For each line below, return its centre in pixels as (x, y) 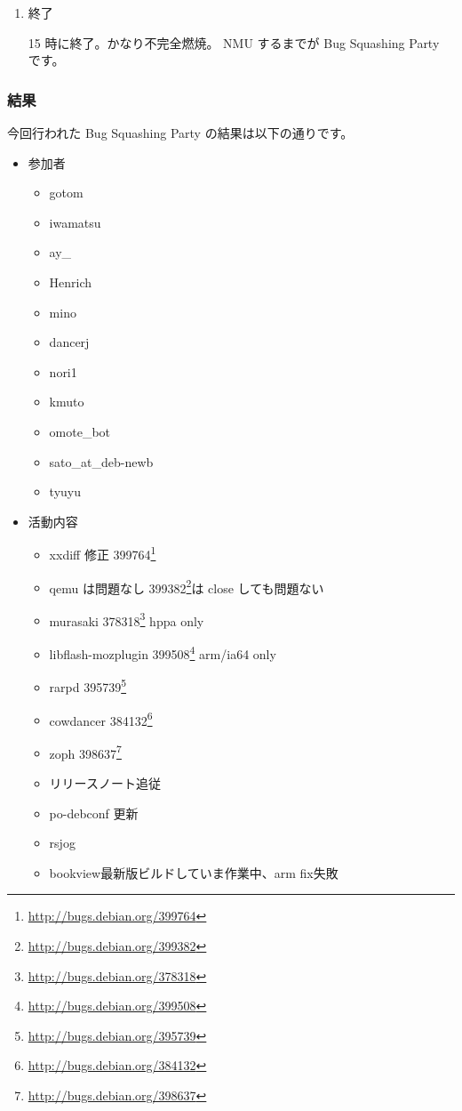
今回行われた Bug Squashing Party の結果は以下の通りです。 (180, 133)
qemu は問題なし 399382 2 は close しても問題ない (187, 586)
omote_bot (80, 431)
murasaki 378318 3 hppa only (127, 619)
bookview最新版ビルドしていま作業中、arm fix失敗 (194, 872)
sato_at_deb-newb (101, 461)
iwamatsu (75, 222)
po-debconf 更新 (94, 813)
